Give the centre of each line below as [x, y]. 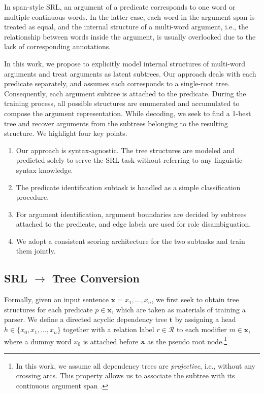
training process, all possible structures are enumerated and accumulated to [122, 103]
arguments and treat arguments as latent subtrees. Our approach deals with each [130, 73]
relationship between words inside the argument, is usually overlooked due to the [130, 36]
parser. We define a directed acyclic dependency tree [86, 319]
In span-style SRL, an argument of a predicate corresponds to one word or [120, 7]
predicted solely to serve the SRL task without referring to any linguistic [129, 160]
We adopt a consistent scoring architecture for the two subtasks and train [130, 241]
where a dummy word [38, 341]
